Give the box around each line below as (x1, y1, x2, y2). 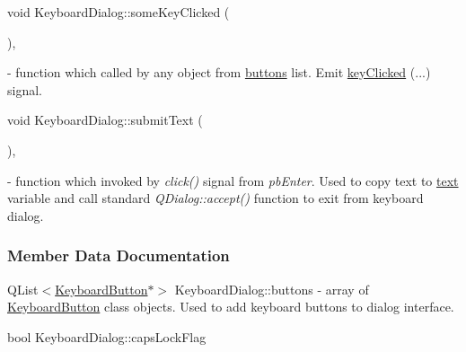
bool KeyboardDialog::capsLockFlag (7, 327, 207, 346)
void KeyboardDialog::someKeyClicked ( (7, 3, 230, 21)
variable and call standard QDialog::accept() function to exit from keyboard (7, 189, 424, 207)
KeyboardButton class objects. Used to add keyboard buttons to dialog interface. (7, 297, 454, 316)
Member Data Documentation (7, 244, 230, 267)
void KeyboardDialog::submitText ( (7, 110, 203, 129)
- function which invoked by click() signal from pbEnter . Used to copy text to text (7, 171, 459, 189)
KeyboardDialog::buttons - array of (174, 279, 369, 298)
